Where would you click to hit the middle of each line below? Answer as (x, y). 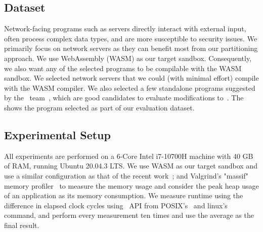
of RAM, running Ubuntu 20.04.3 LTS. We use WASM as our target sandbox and (131, 166)
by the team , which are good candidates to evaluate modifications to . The (124, 98)
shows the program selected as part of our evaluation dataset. (99, 107)
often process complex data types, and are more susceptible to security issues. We (131, 38)
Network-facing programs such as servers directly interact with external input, (125, 28)
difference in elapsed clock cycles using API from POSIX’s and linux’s (116, 205)
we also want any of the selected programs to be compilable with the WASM (123, 68)
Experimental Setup (57, 134)
